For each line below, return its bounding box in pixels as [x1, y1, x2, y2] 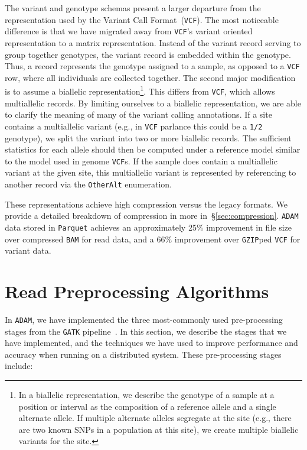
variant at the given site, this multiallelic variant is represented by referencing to [5, 166, 296, 179]
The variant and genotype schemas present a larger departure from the [5, 2, 261, 14]
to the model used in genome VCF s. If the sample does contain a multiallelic [5, 154, 277, 167]
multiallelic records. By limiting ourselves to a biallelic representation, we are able [5, 96, 301, 109]
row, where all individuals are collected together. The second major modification [5, 71, 296, 83]
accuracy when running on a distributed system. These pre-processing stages [5, 348, 282, 360]
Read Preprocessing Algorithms [5, 279, 269, 303]
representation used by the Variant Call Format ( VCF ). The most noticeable [5, 13, 279, 25]
